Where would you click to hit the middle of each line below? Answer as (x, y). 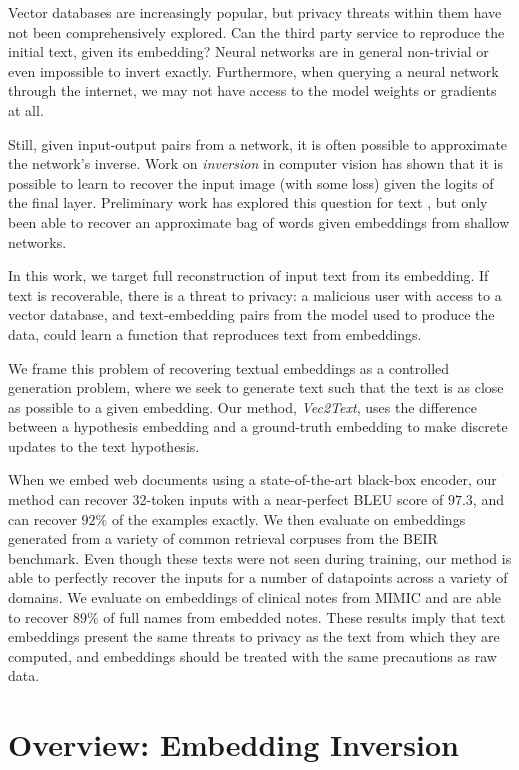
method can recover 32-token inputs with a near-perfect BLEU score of (226, 499)
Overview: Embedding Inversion (233, 744)
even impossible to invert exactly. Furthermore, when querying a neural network (253, 70)
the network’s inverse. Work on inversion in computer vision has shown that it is (255, 163)
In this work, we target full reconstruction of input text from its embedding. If (248, 275)
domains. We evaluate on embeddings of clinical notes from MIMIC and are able (255, 597)
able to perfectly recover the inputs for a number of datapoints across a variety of (258, 577)
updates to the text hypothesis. (104, 445)
